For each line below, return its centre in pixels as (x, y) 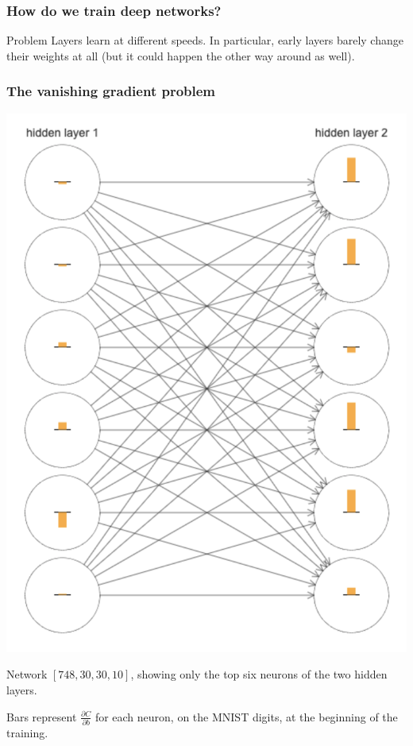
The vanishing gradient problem (111, 91)
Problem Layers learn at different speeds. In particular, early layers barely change (205, 40)
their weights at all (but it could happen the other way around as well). (181, 55)
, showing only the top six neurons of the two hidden (259, 674)
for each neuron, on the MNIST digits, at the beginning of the (246, 716)
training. (27, 732)
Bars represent (42, 716)
